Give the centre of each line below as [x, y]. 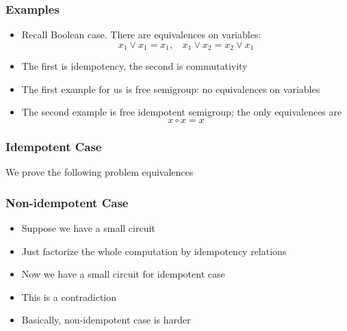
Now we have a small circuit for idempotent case [123, 274]
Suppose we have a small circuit [88, 228]
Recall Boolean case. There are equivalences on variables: [141, 35]
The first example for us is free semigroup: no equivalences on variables [171, 89]
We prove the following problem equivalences [100, 172]
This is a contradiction [69, 296]
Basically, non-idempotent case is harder [106, 320]
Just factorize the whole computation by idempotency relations [154, 251]
